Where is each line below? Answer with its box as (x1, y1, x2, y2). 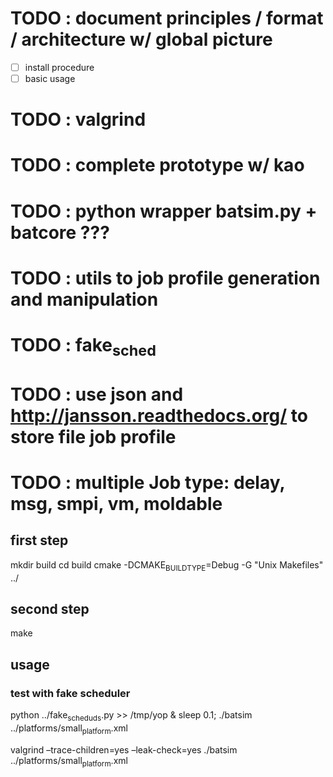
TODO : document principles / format (10, 7, 324, 30)
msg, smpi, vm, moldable (10, 492, 223, 515)
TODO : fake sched (10, 334, 157, 360)
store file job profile (10, 425, 177, 448)
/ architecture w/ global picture (10, 28, 273, 51)
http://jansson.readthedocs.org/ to (10, 404, 308, 427)
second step (10, 600, 90, 617)
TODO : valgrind (10, 108, 147, 131)
